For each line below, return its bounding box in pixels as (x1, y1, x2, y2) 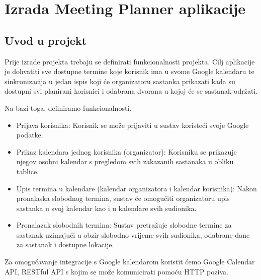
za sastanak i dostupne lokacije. (16, 239, 114, 250)
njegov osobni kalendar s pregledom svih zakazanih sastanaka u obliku (16, 156, 234, 167)
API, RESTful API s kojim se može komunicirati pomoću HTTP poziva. (5, 266, 228, 276)
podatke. (16, 129, 43, 140)
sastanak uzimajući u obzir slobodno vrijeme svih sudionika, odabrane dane (16, 229, 250, 240)
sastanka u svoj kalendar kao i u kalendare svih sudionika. (16, 202, 197, 213)
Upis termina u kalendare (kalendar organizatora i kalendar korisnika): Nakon (16, 183, 257, 193)
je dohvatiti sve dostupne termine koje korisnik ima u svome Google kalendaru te (5, 66, 254, 77)
